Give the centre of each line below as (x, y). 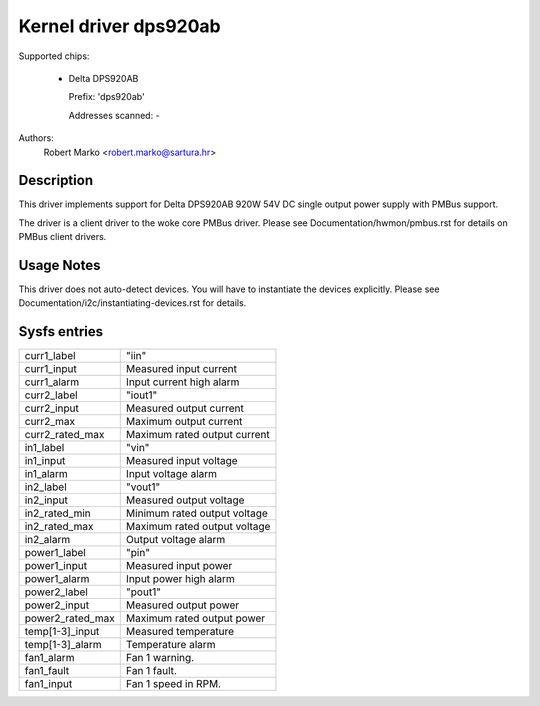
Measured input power (179, 566)
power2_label (56, 592)
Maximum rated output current (197, 435)
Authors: (36, 138)
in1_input (45, 461)
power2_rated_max (69, 618)
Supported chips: (54, 56)
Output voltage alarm (175, 540)
